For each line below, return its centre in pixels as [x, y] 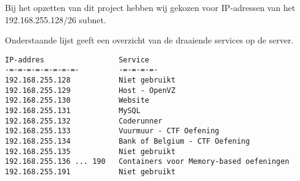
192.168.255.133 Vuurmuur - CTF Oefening [112, 131]
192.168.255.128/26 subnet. [56, 19]
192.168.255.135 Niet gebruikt [90, 151]
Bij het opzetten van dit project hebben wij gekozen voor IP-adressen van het [150, 7]
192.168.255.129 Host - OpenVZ [90, 90]
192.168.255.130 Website [77, 101]
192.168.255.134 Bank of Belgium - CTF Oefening [127, 142]
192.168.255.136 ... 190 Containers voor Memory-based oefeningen [147, 162]
